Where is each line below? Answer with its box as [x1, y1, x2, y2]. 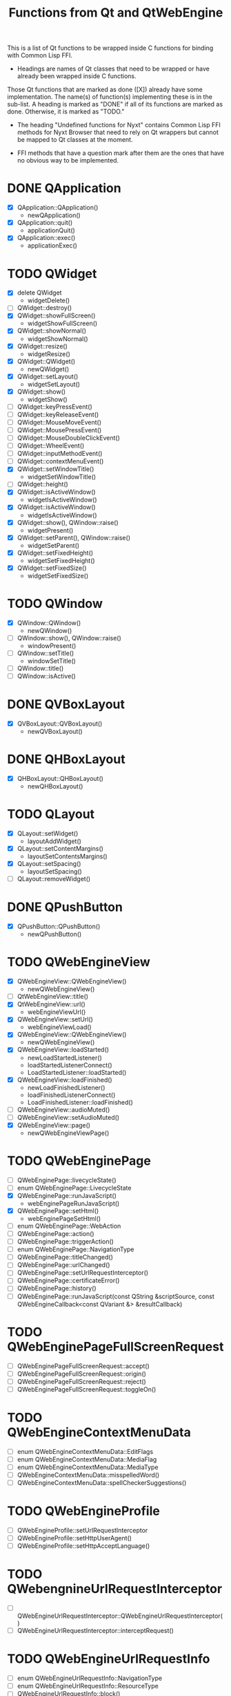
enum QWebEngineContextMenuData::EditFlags [17, 1447, 154, 1455]
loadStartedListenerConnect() [27, 1060, 112, 1069]
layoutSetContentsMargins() [27, 852, 108, 860]
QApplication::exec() [17, 234, 76, 242]
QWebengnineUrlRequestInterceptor [7, 1581, 223, 1597]
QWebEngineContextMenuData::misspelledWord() [17, 1471, 160, 1479]
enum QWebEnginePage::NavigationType [17, 1245, 134, 1253]
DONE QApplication [7, 181, 122, 196]
